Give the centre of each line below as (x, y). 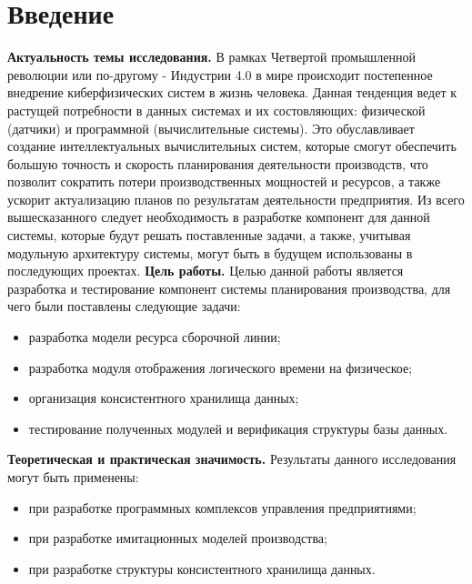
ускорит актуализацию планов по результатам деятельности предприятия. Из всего (236, 199)
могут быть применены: (73, 477)
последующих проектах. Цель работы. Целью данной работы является (206, 271)
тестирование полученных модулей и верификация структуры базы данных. (238, 428)
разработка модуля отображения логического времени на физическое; (221, 367)
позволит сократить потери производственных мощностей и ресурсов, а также (224, 181)
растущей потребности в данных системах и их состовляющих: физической (216, 110)
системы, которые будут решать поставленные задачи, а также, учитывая (209, 235)
